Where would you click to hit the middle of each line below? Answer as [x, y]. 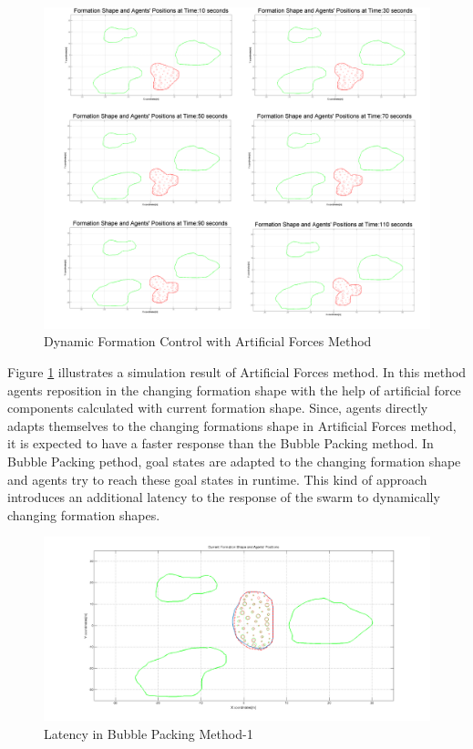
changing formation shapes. [84, 514]
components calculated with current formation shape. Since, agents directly [218, 408]
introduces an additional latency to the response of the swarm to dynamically [224, 497]
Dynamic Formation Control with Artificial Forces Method [208, 341]
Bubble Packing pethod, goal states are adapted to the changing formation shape [234, 461]
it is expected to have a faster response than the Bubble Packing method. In [221, 443]
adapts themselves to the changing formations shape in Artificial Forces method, [232, 425]
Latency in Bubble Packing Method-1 [149, 733]
